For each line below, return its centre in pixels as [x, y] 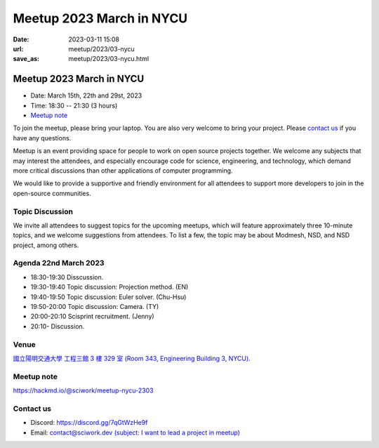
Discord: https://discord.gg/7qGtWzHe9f [89, 423]
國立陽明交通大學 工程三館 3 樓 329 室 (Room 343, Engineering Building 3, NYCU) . [132, 358]
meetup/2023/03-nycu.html [109, 59]
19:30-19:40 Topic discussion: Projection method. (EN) [109, 287]
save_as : [26, 59]
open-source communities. [52, 193]
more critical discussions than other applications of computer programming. [123, 170]
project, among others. [46, 245]
